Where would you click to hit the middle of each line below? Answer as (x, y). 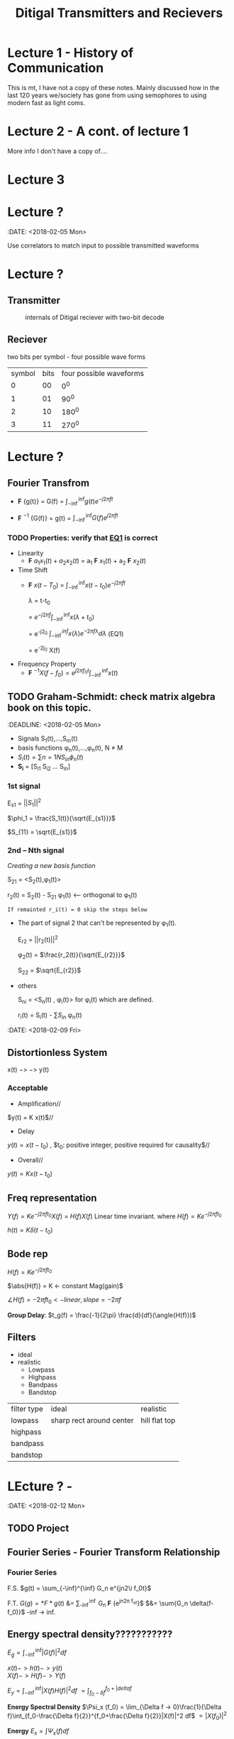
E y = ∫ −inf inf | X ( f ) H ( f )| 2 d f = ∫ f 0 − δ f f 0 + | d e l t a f (70, 1691)
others (27, 985)
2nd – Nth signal (36, 850)
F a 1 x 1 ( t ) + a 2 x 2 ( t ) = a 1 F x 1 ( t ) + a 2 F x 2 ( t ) (87, 562)
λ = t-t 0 (39, 601)
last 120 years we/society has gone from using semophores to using (107, 95)
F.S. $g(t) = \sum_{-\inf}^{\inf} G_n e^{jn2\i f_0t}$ (79, 1588)
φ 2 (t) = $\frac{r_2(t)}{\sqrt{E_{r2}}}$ (71, 956)
